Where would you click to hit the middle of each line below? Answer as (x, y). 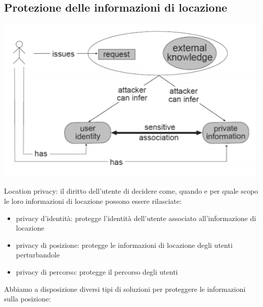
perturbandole (38, 255)
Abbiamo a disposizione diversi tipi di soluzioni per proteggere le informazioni (125, 289)
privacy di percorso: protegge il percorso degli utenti (97, 271)
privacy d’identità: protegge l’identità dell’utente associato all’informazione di (136, 218)
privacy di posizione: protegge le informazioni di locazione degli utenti (124, 245)
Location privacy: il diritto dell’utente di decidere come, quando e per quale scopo (131, 191)
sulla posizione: (28, 299)
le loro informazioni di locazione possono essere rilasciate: (93, 201)
